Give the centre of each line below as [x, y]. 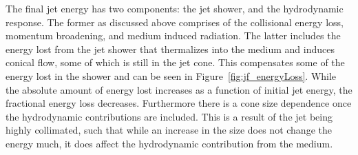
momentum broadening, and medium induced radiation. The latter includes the [173, 35]
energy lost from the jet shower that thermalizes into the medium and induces [170, 49]
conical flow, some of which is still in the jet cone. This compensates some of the [175, 62]
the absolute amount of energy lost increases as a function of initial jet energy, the [179, 89]
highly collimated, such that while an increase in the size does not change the [169, 130]
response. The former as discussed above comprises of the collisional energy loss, [175, 22]
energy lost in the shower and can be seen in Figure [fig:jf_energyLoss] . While [171, 75]
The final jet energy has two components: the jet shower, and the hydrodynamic [175, 8]
